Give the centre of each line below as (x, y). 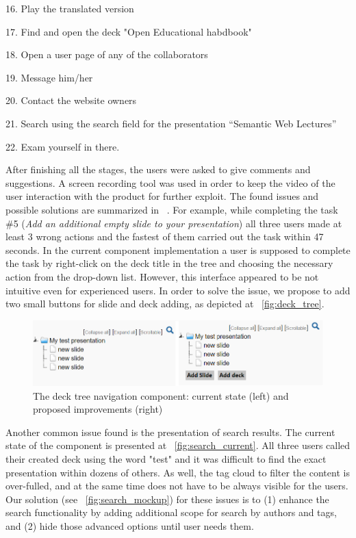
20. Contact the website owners (71, 100)
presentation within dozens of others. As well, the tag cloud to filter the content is (178, 472)
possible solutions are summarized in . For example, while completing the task (172, 209)
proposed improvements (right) (98, 409)
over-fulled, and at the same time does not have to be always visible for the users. (177, 486)
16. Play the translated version (70, 8)
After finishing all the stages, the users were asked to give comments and (158, 169)
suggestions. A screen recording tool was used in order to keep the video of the (170, 182)
